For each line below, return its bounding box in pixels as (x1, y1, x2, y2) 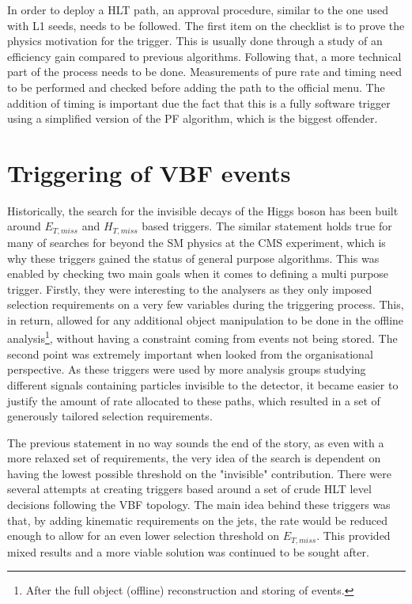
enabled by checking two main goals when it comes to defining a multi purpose (7, 265, 389, 282)
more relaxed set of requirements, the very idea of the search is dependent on (7, 450, 381, 466)
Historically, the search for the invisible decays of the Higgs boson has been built (7, 202, 399, 218)
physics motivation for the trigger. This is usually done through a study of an (7, 32, 383, 49)
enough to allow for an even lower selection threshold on (7, 527, 280, 544)
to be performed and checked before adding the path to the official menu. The (7, 78, 385, 95)
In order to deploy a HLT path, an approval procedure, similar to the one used (7, 2, 389, 17)
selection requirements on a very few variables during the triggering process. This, (7, 296, 404, 313)
